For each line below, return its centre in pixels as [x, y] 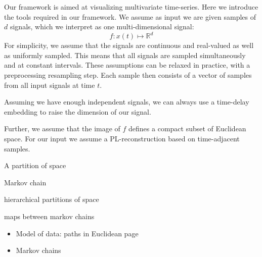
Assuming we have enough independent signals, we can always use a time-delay [127, 102]
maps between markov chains [49, 216]
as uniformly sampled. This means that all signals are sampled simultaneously [125, 55]
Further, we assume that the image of [62, 128]
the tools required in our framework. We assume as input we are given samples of [130, 16]
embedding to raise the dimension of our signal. [78, 111]
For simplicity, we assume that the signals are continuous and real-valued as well [129, 45]
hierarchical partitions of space [52, 199]
